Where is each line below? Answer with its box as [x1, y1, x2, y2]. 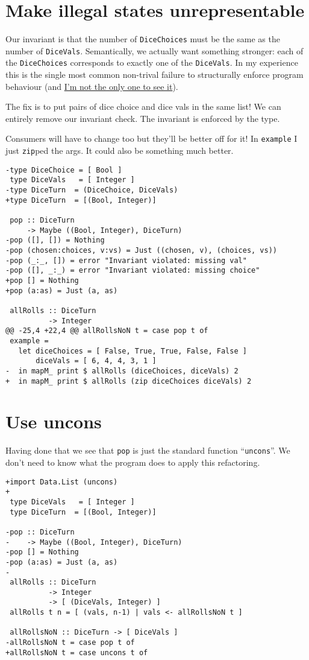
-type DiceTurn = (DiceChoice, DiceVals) [5, 186, 178, 195]
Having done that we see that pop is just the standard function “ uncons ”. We [5, 444, 290, 457]
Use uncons [5, 409, 102, 434]
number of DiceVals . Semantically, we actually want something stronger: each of [5, 44, 304, 57]
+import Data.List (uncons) [5, 477, 118, 486]
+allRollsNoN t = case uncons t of [5, 648, 148, 657]
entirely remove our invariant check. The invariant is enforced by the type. [5, 112, 280, 124]
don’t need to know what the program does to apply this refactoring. [5, 456, 260, 468]
